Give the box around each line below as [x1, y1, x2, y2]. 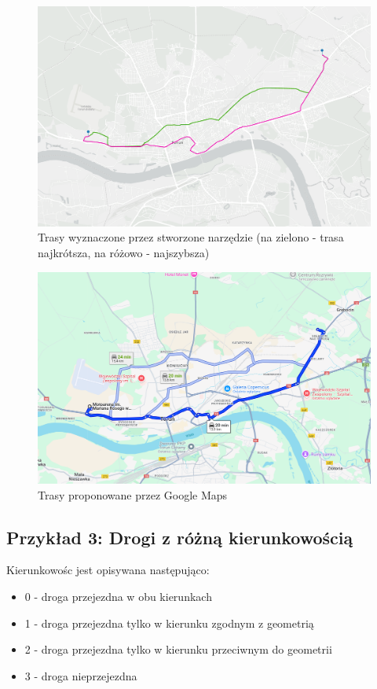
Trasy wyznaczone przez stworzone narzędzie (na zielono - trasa [38, 229, 344, 245]
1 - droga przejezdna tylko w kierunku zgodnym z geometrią [24, 614, 314, 631]
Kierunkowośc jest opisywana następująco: [6, 562, 210, 578]
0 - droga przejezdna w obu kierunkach [24, 588, 212, 605]
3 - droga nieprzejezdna [24, 667, 137, 683]
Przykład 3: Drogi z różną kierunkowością [6, 525, 353, 549]
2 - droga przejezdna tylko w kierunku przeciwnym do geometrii [24, 641, 332, 658]
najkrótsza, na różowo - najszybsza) [38, 244, 210, 260]
